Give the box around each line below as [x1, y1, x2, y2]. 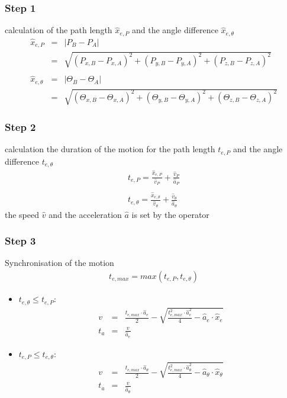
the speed [5, 208, 40, 220]
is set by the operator [131, 208, 209, 220]
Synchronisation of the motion [5, 256, 114, 269]
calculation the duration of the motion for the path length [5, 143, 215, 155]
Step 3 [5, 233, 36, 248]
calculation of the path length [5, 24, 112, 36]
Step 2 [5, 120, 36, 134]
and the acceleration [49, 208, 122, 220]
